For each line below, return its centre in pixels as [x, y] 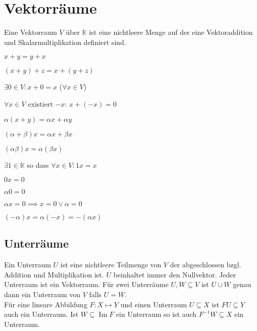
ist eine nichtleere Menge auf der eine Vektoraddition [171, 32]
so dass [38, 164]
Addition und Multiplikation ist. [54, 274]
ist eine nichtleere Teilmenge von [111, 265]
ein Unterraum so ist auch [156, 314]
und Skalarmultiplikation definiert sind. [65, 42]
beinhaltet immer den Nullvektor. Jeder [175, 274]
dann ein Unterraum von [42, 294]
